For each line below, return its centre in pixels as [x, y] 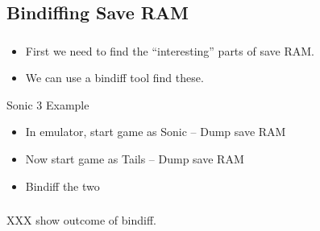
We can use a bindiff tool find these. [114, 78]
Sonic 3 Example [48, 104]
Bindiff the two [62, 186]
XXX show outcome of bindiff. [81, 220]
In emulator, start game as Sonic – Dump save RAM [156, 132]
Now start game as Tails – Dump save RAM [135, 159]
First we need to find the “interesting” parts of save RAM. [170, 50]
